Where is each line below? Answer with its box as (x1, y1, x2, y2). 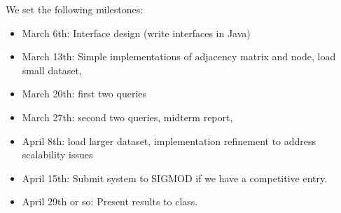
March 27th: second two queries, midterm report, (22, 109, 233, 124)
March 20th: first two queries (22, 86, 147, 101)
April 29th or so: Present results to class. (22, 194, 198, 209)
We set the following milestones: (6, 2, 144, 16)
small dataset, (22, 62, 82, 77)
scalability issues (22, 147, 93, 162)
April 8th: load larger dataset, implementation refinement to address (22, 133, 316, 148)
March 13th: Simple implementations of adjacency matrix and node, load (22, 49, 336, 64)
